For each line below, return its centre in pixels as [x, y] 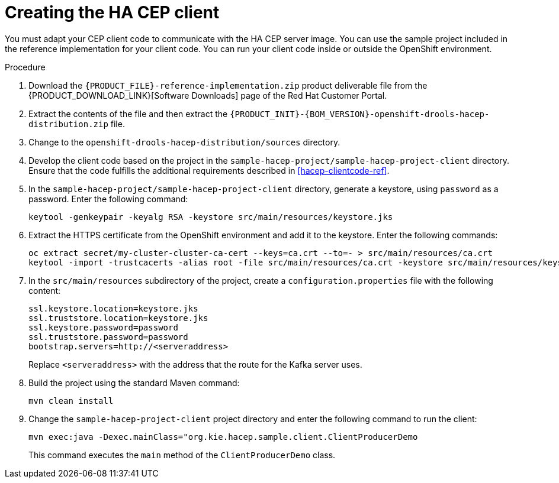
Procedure [25, 67]
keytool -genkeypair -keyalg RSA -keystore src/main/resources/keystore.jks [211, 217]
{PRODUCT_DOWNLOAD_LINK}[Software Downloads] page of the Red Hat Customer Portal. [208, 95]
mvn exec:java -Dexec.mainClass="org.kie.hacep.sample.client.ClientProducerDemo [223, 437]
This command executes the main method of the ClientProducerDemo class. [182, 455]
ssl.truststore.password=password [108, 337]
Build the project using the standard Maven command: [134, 382]
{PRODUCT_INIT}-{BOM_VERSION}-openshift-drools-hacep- [360, 114]
